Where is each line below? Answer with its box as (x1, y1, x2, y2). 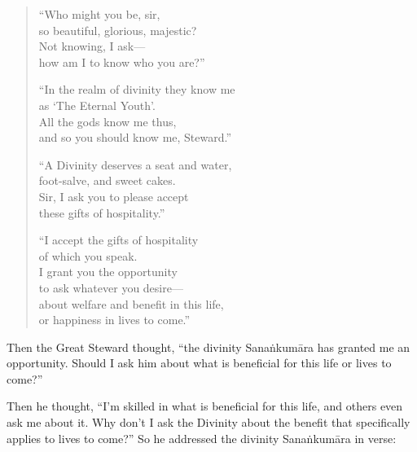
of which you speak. (38, 247, 138, 264)
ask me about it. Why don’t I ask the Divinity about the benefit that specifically (7, 414, 410, 431)
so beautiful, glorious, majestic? (38, 21, 197, 38)
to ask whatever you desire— (38, 279, 183, 296)
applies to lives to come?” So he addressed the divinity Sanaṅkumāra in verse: (7, 429, 397, 446)
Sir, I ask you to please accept (38, 187, 189, 204)
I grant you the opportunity (38, 263, 178, 280)
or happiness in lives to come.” (38, 311, 191, 328)
